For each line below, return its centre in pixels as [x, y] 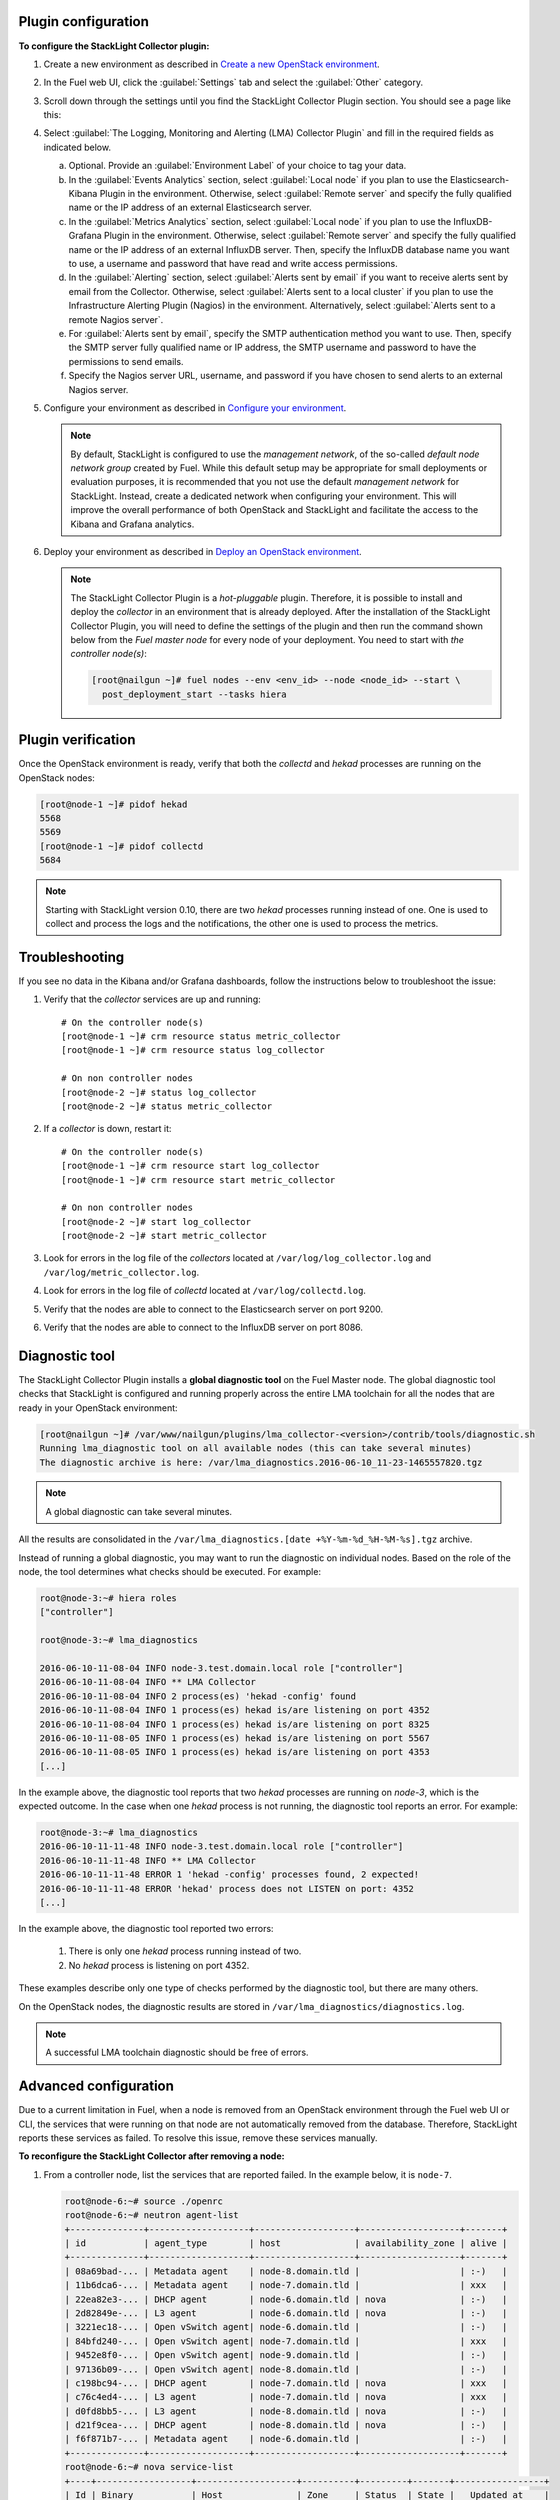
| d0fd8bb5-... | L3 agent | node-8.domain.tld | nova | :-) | [286, 2411]
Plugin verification [77, 740]
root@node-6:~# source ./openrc [144, 2201]
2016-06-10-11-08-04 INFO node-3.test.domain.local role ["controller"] [221, 1668]
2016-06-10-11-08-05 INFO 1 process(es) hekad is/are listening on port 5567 [234, 1738]
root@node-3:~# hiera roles [108, 1598]
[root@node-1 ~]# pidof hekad [113, 804]
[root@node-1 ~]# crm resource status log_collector [193, 1050]
